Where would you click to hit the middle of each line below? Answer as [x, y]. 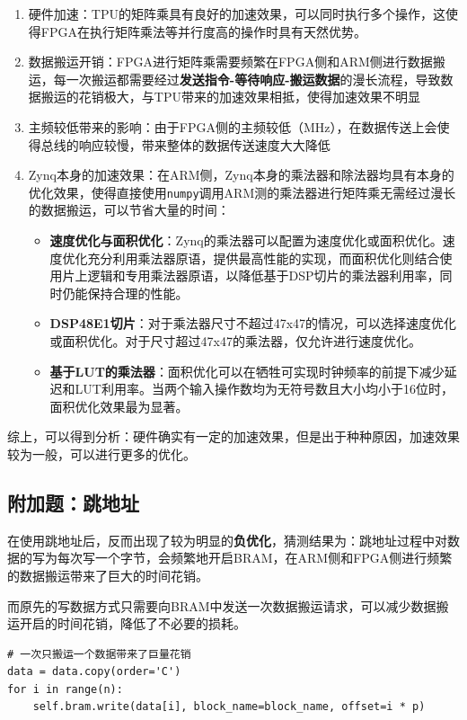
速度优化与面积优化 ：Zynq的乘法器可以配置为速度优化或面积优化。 [246, 240]
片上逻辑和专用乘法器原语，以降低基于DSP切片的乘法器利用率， [251, 276]
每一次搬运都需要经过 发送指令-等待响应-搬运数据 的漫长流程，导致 [247, 79]
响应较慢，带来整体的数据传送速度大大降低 [204, 144]
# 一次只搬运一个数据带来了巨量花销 [99, 654]
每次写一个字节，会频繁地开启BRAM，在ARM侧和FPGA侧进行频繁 [255, 558]
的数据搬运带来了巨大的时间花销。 [108, 575]
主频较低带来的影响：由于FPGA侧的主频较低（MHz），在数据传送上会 [233, 126]
